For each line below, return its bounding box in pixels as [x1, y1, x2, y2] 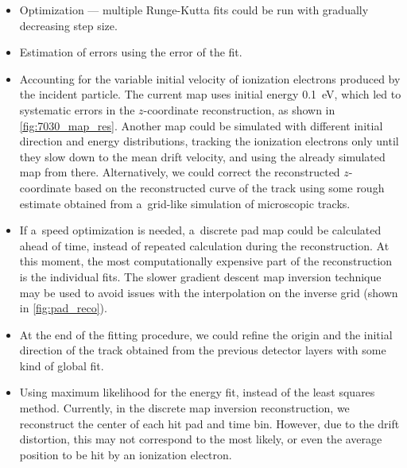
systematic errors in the [19, 101, 135, 118]
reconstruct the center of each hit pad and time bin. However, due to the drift [19, 415, 400, 431]
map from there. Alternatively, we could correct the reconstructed [19, 164, 340, 180]
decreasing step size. [19, 17, 118, 33]
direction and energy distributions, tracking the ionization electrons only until [19, 133, 399, 149]
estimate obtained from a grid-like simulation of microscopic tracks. [19, 195, 351, 211]
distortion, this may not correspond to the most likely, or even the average [19, 431, 382, 447]
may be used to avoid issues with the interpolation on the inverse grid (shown [19, 284, 398, 300]
